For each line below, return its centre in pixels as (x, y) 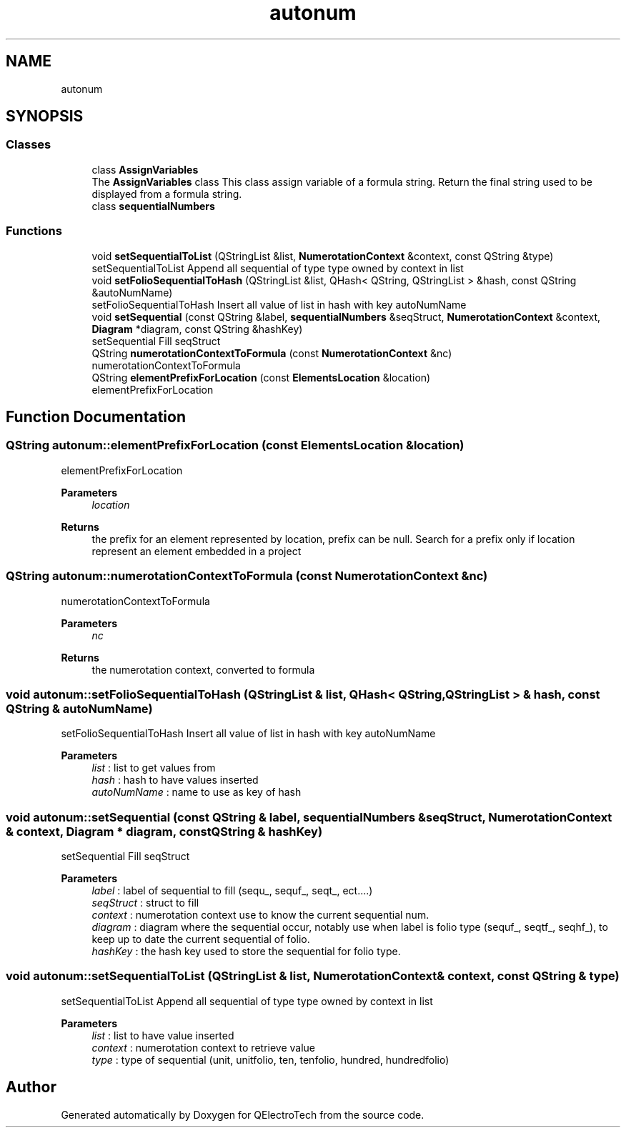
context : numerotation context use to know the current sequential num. (260, 915)
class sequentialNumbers (153, 206)
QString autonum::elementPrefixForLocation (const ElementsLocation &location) (235, 445)
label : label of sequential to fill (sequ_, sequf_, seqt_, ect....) (232, 891)
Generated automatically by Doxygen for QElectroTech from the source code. (243, 1114)
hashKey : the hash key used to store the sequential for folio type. (246, 952)
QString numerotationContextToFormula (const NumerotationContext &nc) (272, 353)
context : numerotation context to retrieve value (204, 1047)
